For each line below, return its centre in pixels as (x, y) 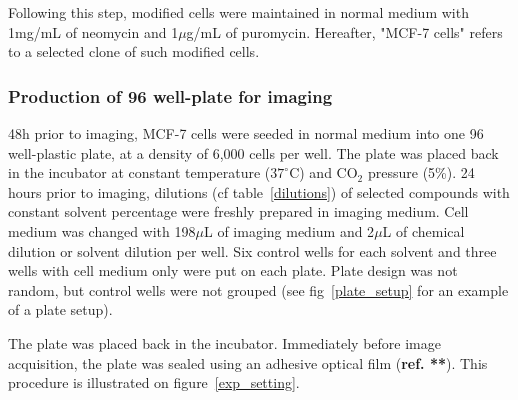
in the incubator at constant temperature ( (139, 172)
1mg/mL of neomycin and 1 (93, 31)
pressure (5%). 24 (421, 172)
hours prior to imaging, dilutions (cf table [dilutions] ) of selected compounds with (259, 191)
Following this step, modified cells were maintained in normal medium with (238, 12)
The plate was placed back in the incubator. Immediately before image (224, 342)
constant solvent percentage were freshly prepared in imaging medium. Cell (238, 211)
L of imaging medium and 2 (289, 230)
